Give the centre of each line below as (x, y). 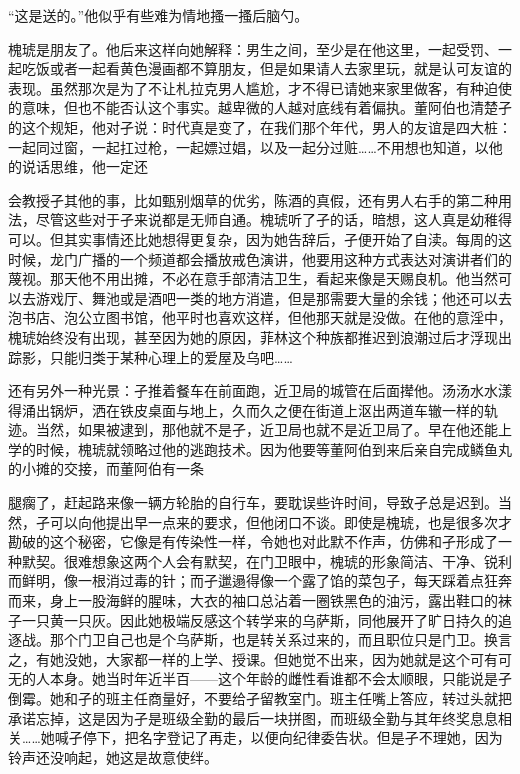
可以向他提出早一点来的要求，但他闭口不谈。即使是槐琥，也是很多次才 (280, 521)
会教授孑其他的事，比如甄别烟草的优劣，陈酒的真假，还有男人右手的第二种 (253, 199)
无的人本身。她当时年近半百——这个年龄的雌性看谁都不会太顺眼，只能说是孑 (260, 678)
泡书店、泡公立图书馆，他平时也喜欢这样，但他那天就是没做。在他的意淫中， (260, 317)
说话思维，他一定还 (84, 166)
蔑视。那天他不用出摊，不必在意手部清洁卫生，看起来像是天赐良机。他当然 (253, 278)
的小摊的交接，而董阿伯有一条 (106, 468)
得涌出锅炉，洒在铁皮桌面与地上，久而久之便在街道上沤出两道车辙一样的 (246, 409)
